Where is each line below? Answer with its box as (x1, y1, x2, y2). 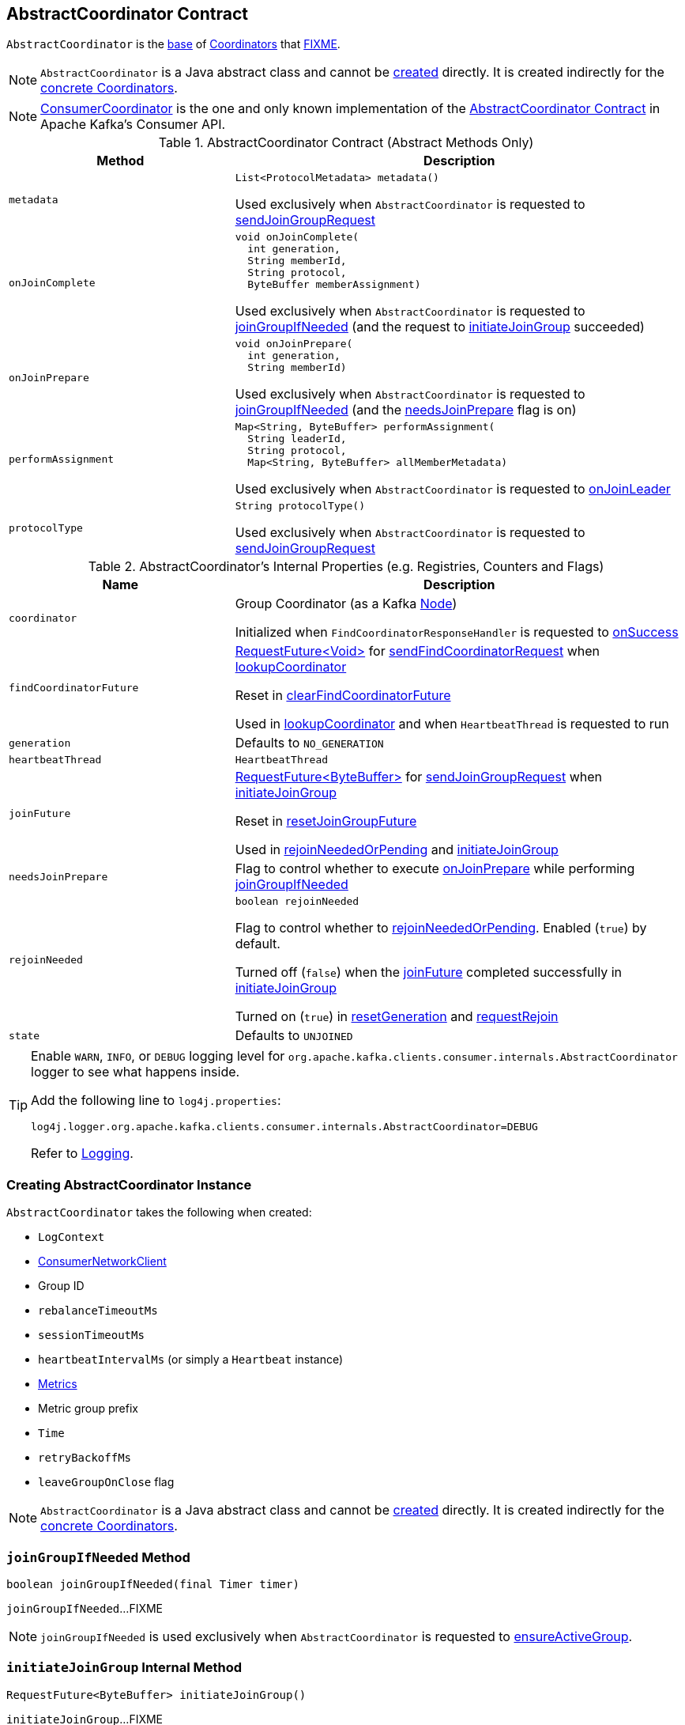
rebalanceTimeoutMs (38, 1304, 158, 1318)
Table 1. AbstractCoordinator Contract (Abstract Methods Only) (158, 134, 534, 151)
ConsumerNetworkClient (38, 1254, 167, 1269)
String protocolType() (235, 500, 366, 513)
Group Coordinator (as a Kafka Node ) (235, 596, 457, 612)
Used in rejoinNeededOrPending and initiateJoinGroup (235, 842, 559, 858)
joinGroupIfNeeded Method (6, 1549, 190, 1565)
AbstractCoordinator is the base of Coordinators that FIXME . (6, 37, 341, 51)
